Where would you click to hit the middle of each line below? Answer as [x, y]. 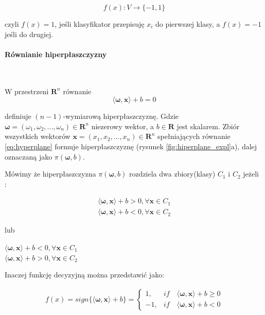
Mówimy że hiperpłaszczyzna [50, 174]
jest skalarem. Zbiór [208, 126]
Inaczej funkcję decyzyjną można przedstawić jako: [85, 275]
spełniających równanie [194, 136]
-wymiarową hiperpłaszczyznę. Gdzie [121, 116]
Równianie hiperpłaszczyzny [56, 54]
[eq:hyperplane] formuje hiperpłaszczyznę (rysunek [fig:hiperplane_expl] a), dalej [131, 146]
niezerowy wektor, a [123, 126]
